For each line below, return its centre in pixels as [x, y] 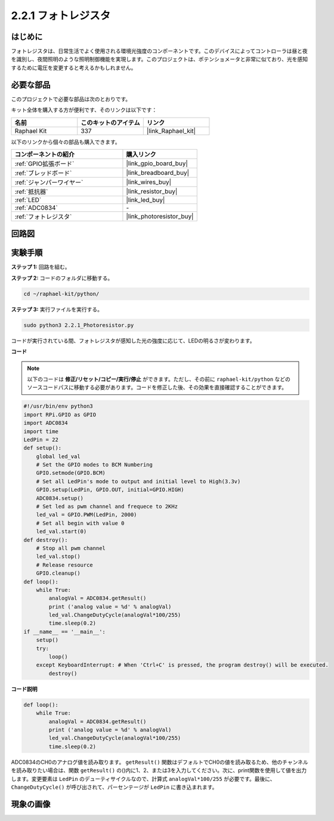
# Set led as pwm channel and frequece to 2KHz [107, 507]
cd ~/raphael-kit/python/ [61, 294]
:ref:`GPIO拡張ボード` [44, 163]
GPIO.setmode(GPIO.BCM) [71, 473]
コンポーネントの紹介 [44, 154]
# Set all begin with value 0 [80, 523]
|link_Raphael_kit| [171, 131]
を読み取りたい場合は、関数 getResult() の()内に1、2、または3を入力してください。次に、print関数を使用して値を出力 [159, 770]
